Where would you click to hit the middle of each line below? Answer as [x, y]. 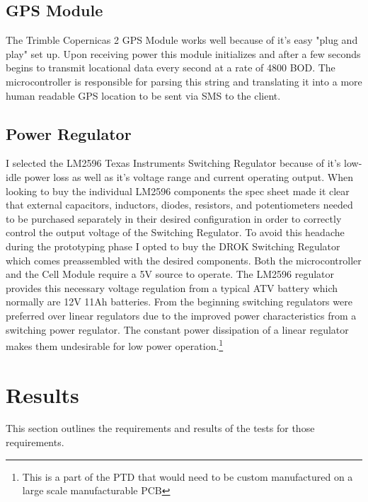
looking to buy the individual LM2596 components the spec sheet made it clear [178, 191]
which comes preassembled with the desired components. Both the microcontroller [184, 260]
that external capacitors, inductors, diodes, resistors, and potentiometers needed [179, 205]
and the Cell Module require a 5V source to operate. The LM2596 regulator [170, 274]
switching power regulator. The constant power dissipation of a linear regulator [177, 329]
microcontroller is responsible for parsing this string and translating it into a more [184, 81]
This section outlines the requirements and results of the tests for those [160, 428]
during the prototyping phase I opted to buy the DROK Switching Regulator [173, 246]
